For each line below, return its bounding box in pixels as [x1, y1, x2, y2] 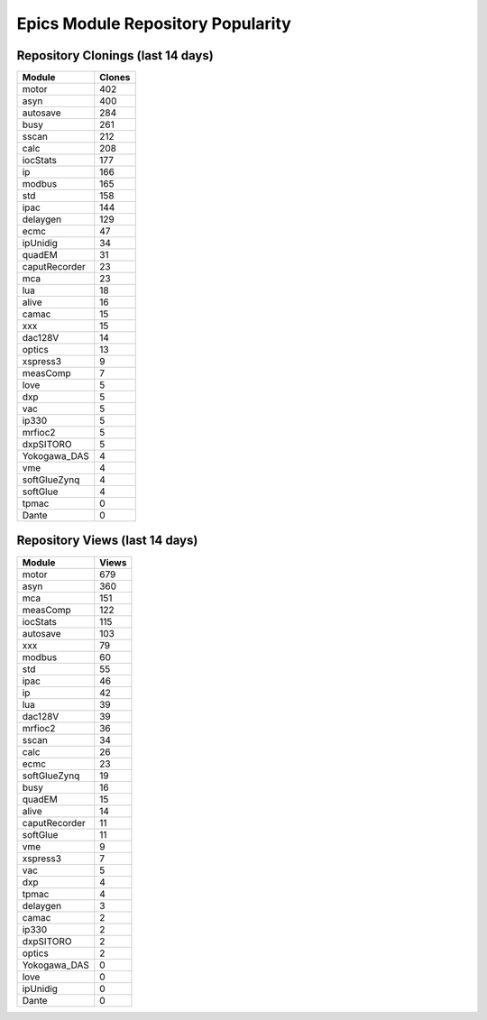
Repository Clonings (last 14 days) [16, 48, 214, 63]
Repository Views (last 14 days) [16, 533, 198, 548]
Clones [99, 71, 131, 84]
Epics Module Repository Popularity [16, 14, 292, 33]
